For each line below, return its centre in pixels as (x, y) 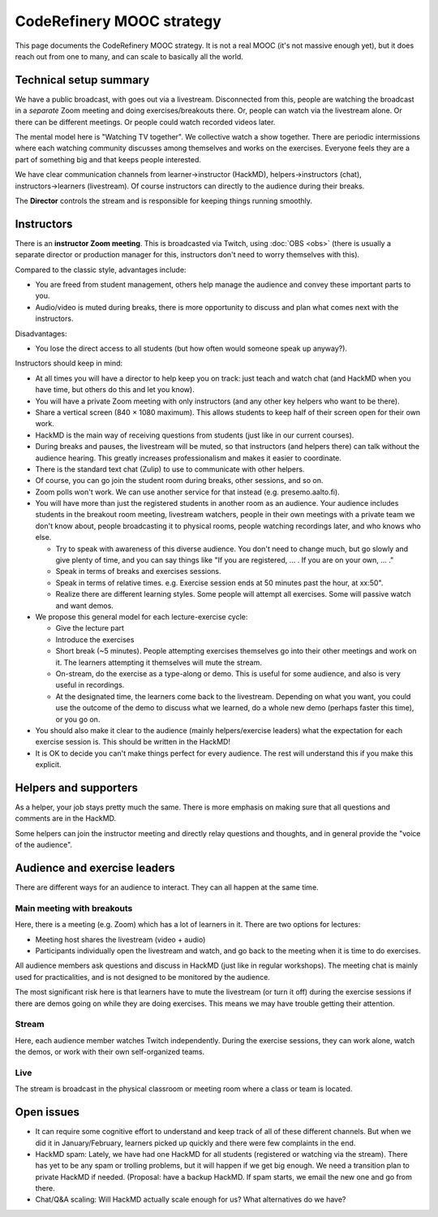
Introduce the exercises (95, 639)
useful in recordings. (90, 685)
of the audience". (44, 845)
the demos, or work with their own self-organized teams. (110, 1052)
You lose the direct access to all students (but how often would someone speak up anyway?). (191, 348)
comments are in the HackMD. (66, 818)
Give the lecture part (90, 628)
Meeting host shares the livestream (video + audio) (120, 939)
